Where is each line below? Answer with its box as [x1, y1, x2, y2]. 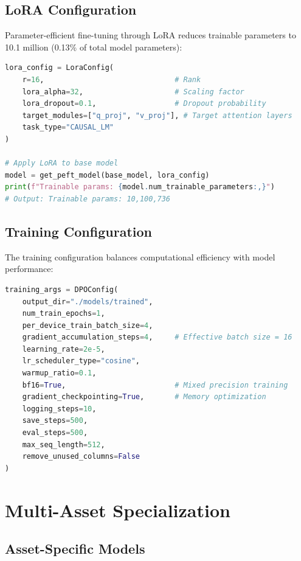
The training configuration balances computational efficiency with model [5, 250, 275, 263]
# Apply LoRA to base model [5, 159, 119, 168]
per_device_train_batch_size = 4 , [22, 321, 153, 330]
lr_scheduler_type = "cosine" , [22, 357, 140, 366]
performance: [5, 262, 54, 275]
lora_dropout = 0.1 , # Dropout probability [22, 99, 266, 108]
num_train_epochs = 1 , [22, 309, 105, 318]
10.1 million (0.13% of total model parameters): [5, 40, 182, 53]
